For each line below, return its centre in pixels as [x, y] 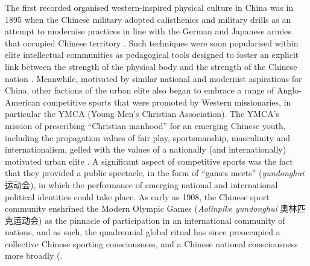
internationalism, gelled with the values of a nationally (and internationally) [146, 149]
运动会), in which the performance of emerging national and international [141, 184]
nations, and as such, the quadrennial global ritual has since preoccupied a [143, 232]
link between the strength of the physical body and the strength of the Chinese [151, 66]
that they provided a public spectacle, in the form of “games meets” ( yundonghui [155, 173]
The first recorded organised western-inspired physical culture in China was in [149, 7]
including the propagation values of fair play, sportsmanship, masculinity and [148, 137]
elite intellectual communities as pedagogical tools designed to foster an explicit [152, 55]
